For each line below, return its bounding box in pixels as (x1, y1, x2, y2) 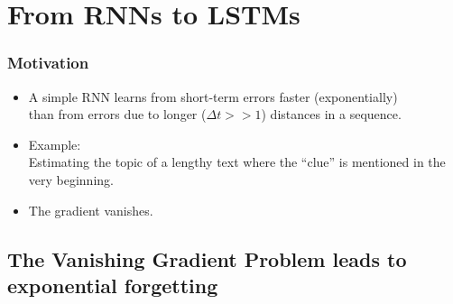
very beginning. (28, 170, 114, 189)
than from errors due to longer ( (28, 105, 207, 124)
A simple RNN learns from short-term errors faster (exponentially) (28, 87, 398, 106)
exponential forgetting (7, 271, 218, 299)
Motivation (7, 51, 89, 74)
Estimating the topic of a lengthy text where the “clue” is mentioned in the (28, 152, 446, 171)
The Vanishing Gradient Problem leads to (7, 244, 407, 272)
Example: (28, 134, 81, 153)
